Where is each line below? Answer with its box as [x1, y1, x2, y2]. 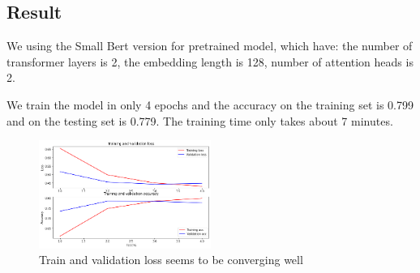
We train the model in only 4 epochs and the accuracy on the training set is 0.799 [6, 96, 414, 113]
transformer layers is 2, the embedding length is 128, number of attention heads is [6, 53, 414, 70]
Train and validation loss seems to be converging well [39, 251, 303, 268]
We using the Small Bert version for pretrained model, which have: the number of [6, 37, 413, 54]
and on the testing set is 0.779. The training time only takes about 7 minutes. [6, 112, 393, 129]
